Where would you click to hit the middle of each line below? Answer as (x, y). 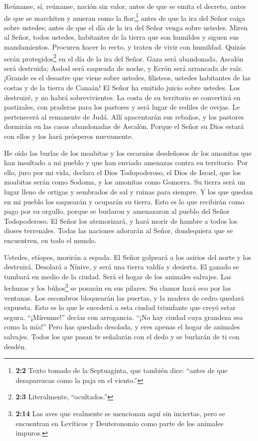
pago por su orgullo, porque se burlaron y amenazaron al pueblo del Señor (117, 211)
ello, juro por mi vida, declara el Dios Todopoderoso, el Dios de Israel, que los (123, 172)
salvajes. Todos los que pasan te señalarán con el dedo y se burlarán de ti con (122, 336)
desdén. (15, 346)
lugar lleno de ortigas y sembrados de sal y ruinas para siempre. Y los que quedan (129, 191)
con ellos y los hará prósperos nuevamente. (69, 136)
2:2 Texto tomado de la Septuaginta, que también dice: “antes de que (122, 370)
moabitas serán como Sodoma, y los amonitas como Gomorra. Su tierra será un (125, 182)
